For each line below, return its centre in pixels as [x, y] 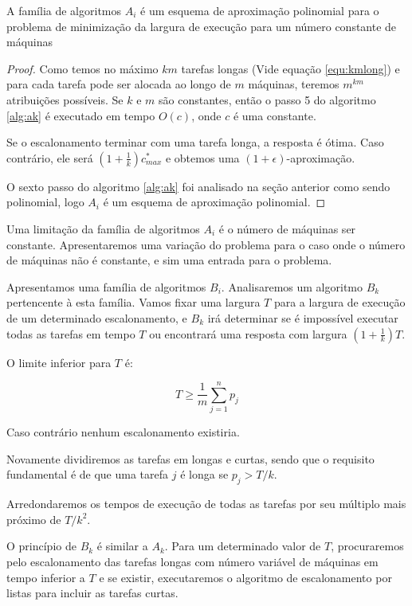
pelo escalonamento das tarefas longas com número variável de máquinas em [192, 561]
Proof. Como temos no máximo [82, 68]
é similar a [122, 546]
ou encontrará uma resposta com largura [248, 333]
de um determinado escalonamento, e [97, 317]
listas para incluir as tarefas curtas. [92, 593]
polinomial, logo [45, 202]
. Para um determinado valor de [243, 546]
